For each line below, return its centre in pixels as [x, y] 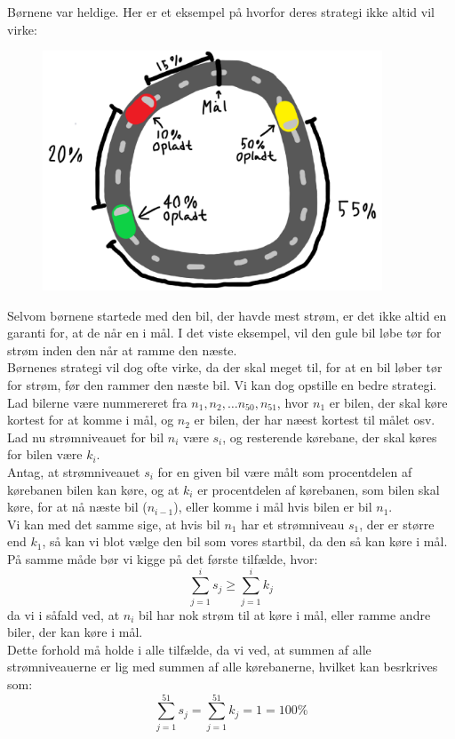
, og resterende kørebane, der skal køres [330, 437]
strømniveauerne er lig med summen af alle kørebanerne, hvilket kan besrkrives [223, 667]
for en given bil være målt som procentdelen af [285, 471]
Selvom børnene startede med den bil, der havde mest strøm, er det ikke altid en [227, 315]
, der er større [397, 524]
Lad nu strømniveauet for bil [86, 437]
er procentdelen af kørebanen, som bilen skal [319, 489]
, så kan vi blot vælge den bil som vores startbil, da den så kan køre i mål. [245, 541]
